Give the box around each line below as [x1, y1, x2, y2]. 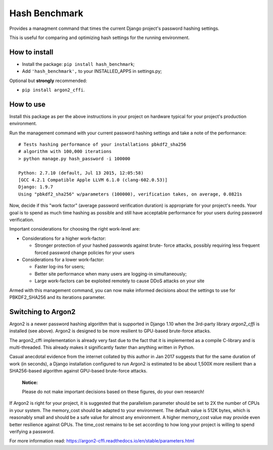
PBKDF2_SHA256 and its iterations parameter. [9, 294, 106, 300]
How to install [9, 48, 54, 56]
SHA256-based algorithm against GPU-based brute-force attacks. [9, 368, 148, 374]
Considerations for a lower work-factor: [22, 256, 105, 262]
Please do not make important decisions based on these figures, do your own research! [22, 388, 204, 395]
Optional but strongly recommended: [9, 78, 87, 84]
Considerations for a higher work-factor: [22, 235, 106, 241]
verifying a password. [9, 428, 55, 434]
